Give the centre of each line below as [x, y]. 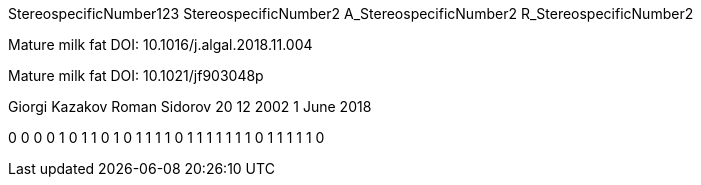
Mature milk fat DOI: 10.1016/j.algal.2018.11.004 [160, 44]
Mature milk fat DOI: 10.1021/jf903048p [136, 75]
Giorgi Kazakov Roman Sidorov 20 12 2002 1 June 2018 [190, 106]
